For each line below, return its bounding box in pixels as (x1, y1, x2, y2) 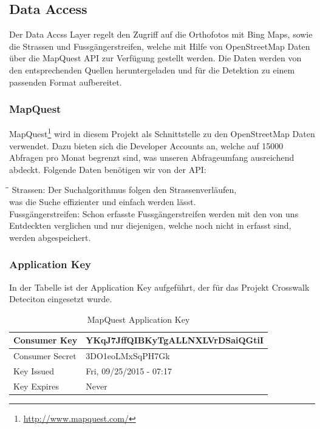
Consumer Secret (13, 350, 77, 362)
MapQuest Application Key (87, 312, 190, 325)
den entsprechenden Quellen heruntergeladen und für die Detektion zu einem (9, 63, 295, 76)
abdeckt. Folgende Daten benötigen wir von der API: (9, 163, 206, 175)
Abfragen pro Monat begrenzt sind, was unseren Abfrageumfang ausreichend (9, 151, 294, 164)
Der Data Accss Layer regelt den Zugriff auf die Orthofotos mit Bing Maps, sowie (9, 28, 313, 41)
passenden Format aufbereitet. (9, 75, 122, 88)
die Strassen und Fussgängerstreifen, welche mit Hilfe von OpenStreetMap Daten (9, 39, 310, 52)
